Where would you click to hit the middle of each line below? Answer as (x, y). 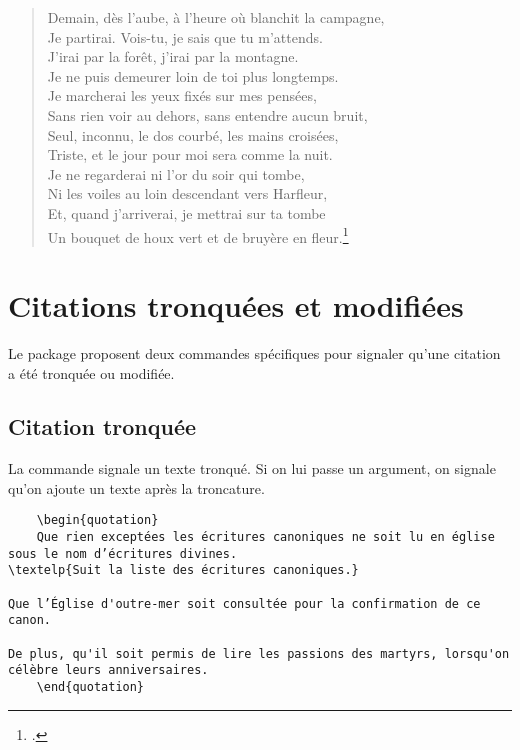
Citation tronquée (102, 426)
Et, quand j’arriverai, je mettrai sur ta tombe (186, 212)
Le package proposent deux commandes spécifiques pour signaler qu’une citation (254, 352)
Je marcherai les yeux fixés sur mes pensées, (182, 95)
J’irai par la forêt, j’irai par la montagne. (173, 56)
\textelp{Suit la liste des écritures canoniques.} (183, 570)
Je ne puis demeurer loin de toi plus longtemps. (193, 75)
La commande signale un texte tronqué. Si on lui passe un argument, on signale (252, 468)
